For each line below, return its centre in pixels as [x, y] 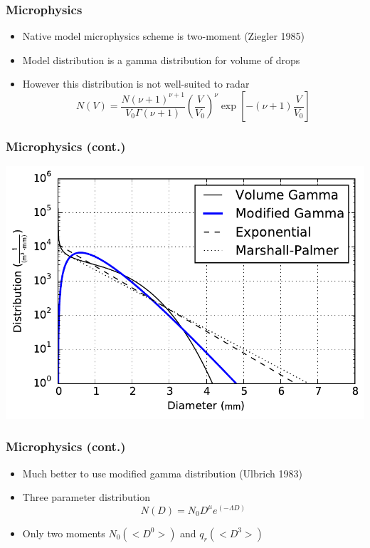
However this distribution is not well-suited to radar [136, 84]
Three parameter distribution [86, 497]
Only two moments [64, 533]
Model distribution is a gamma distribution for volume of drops [161, 60]
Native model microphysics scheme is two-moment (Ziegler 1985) [163, 36]
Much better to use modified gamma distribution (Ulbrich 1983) [162, 473]
